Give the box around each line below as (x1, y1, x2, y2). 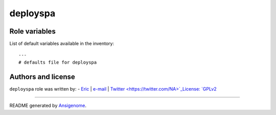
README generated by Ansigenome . (9, 102, 87, 109)
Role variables (9, 27, 56, 36)
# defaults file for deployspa (18, 59, 97, 65)
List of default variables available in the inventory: (9, 41, 114, 47)
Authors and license (9, 72, 75, 81)
